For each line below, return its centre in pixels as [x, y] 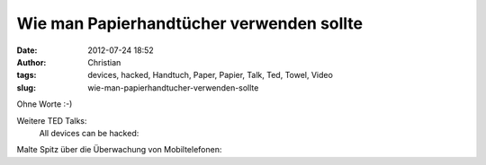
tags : [27, 75]
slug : [26, 87]
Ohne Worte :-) [45, 104]
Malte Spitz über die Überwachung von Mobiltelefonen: [119, 150]
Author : [31, 62]
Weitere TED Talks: [52, 120]
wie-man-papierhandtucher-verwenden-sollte [173, 87]
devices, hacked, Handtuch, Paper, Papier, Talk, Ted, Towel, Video [210, 75]
